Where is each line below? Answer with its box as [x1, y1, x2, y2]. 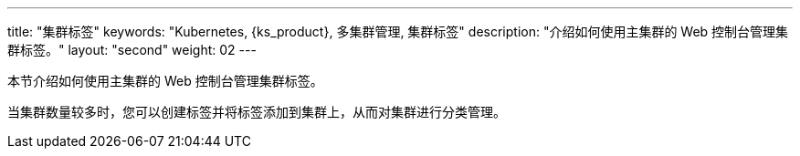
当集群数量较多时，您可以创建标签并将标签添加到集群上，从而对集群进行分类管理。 [7, 104, 506, 120]
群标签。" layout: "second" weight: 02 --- [7, 42, 257, 57]
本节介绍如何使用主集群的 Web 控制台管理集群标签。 [7, 73, 323, 88]
